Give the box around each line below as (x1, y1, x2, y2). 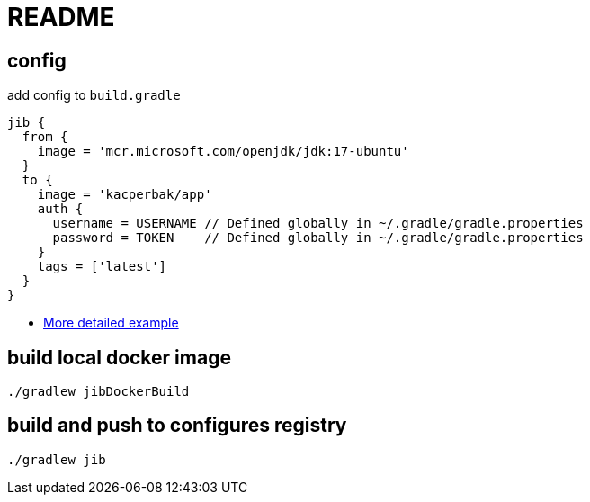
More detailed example (43, 315, 179, 331)
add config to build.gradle (7, 87, 181, 103)
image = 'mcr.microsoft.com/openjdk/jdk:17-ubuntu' (37, 144, 409, 159)
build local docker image (7, 345, 231, 369)
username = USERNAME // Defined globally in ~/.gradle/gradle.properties (52, 216, 584, 231)
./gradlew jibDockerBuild (7, 384, 190, 399)
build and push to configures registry (7, 414, 347, 437)
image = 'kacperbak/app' (37, 187, 212, 202)
